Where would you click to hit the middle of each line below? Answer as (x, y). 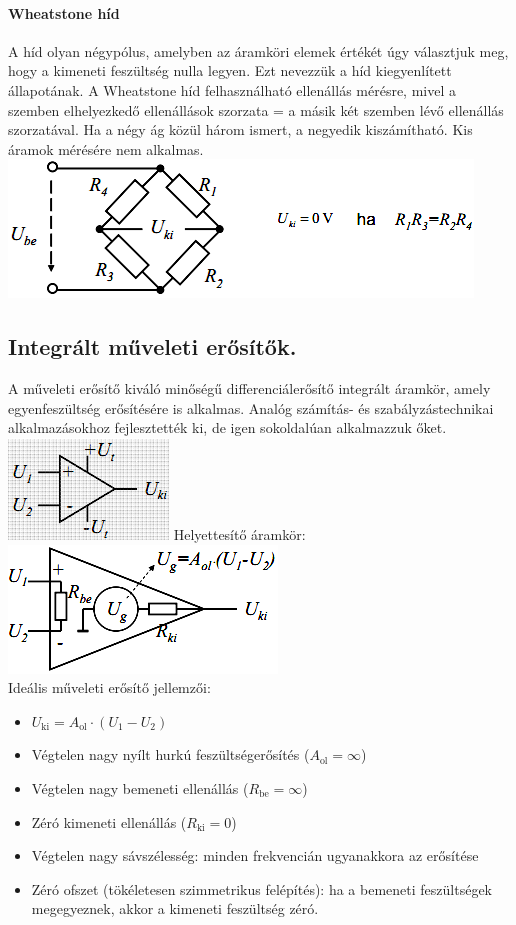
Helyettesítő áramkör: (239, 533)
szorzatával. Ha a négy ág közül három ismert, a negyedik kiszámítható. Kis (240, 129)
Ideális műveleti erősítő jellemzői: (109, 687)
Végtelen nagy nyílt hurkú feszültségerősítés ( (170, 754)
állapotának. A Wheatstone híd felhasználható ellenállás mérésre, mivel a (232, 89)
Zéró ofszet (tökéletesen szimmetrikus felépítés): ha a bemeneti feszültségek (261, 888)
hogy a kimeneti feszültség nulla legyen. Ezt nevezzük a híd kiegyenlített (230, 70)
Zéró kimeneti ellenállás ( (109, 821)
